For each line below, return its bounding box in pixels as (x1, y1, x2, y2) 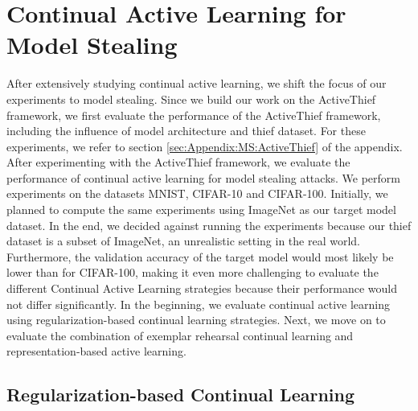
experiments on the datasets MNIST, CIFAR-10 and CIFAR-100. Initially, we (6, 185, 388, 202)
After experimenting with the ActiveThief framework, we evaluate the (6, 154, 350, 171)
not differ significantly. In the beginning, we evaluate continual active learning (6, 295, 390, 312)
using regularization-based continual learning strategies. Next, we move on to (6, 311, 386, 328)
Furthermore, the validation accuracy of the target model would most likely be (6, 248, 394, 265)
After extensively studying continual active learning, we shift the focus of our (6, 75, 387, 92)
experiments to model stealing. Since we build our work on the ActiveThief (6, 90, 376, 107)
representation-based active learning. (6, 343, 186, 360)
